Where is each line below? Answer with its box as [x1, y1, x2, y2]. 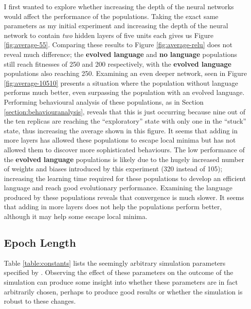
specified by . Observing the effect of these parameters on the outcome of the [4, 267, 233, 277]
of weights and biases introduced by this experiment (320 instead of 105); [4, 164, 222, 174]
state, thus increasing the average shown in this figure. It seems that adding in [4, 125, 238, 135]
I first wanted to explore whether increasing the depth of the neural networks [4, 1, 234, 11]
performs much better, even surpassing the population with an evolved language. [4, 87, 245, 97]
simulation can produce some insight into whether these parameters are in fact [4, 277, 238, 287]
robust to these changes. [4, 296, 76, 306]
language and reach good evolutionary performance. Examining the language [4, 182, 233, 193]
